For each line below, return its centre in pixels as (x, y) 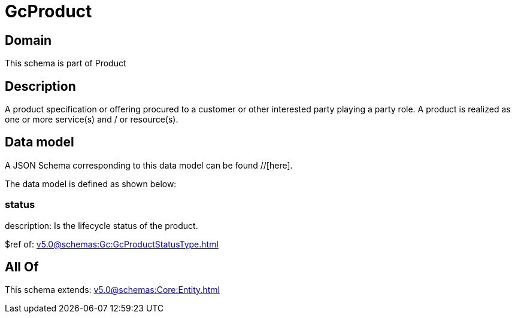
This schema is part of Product (66, 63)
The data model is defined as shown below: (91, 184)
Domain (28, 40)
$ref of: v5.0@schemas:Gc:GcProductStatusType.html (112, 244)
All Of (22, 267)
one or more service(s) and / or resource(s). (92, 120)
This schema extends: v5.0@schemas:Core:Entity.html (112, 290)
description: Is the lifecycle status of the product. (102, 225)
